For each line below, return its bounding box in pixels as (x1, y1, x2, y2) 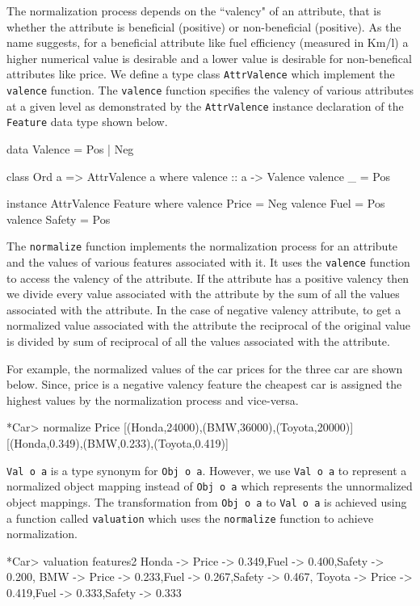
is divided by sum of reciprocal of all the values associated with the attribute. (6, 333, 390, 350)
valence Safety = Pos (6, 210, 111, 227)
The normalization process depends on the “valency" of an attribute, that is (6, 2, 381, 19)
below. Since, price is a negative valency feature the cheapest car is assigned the (6, 376, 402, 393)
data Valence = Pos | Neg (6, 141, 134, 157)
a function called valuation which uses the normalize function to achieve (6, 509, 374, 526)
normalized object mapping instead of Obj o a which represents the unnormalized (6, 478, 413, 494)
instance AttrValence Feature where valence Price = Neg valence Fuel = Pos (6, 195, 385, 212)
